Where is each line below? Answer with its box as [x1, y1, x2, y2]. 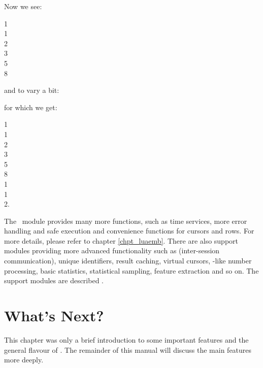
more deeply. [4, 354, 44, 365]
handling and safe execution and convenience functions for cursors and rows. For [4, 225, 254, 236]
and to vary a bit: [4, 85, 59, 95]
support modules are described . [4, 275, 104, 286]
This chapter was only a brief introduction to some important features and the [4, 334, 249, 345]
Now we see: [4, 1, 42, 11]
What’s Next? [4, 305, 104, 326]
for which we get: [4, 102, 57, 112]
